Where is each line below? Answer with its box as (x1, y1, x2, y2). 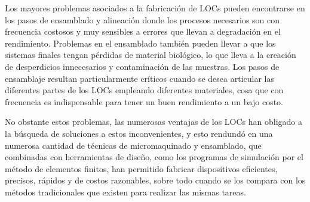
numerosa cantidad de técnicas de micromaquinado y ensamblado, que (5, 139, 262, 151)
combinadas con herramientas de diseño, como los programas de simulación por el (5, 151, 303, 163)
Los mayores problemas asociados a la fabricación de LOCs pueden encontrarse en (5, 2, 305, 14)
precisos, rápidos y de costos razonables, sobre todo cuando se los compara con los (5, 174, 306, 186)
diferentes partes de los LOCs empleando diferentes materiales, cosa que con (5, 84, 284, 96)
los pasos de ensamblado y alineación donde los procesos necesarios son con (5, 13, 280, 26)
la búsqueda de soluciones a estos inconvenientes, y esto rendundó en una (5, 127, 273, 139)
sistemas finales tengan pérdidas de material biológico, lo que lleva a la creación (5, 48, 296, 61)
